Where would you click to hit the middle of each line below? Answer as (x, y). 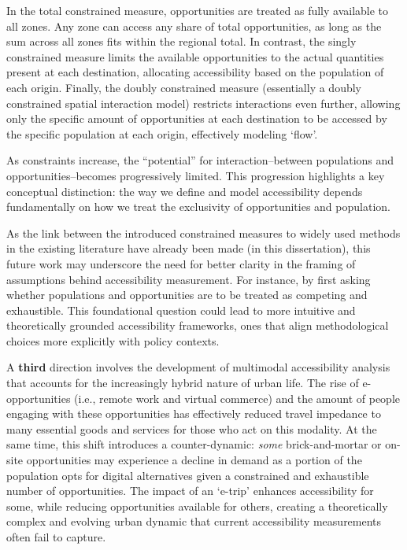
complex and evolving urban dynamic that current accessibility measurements (194, 521)
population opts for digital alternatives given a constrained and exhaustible (188, 475)
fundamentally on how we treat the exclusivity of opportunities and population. (198, 207)
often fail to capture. (56, 537)
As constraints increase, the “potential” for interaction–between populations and (200, 160)
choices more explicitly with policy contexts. (113, 340)
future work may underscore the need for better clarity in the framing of (181, 263)
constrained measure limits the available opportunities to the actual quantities (195, 56)
